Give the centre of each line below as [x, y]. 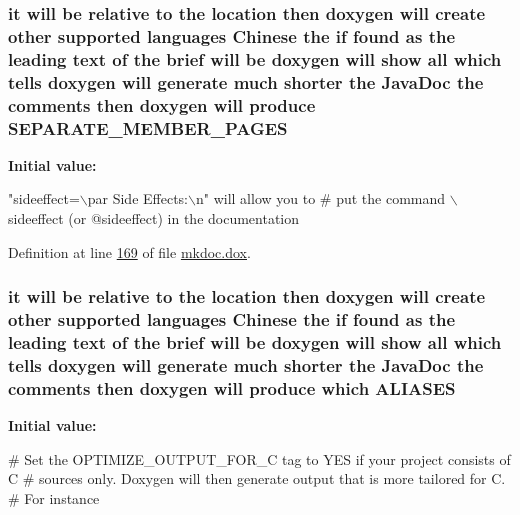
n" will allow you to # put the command [320, 198]
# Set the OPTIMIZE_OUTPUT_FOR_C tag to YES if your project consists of [259, 458]
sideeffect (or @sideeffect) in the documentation [154, 218]
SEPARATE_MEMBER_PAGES [148, 127]
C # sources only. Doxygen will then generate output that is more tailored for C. [257, 478]
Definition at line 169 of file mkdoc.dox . [129, 251]
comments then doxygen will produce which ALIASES [232, 387]
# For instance [54, 497]
